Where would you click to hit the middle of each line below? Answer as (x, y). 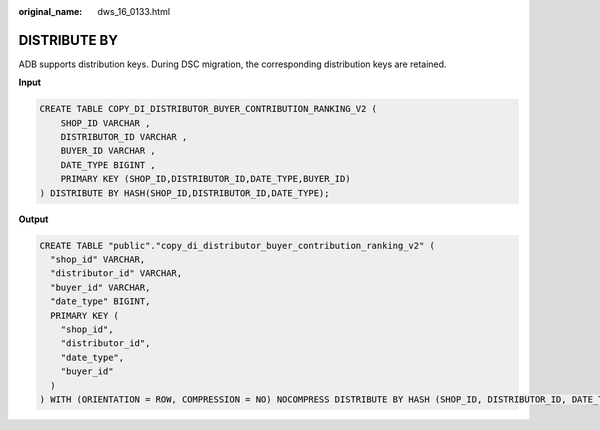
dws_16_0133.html (133, 11)
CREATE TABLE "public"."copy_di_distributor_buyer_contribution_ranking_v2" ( (237, 245)
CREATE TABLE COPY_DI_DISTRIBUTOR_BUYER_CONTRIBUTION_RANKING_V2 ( (208, 109)
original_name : (50, 11)
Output (33, 219)
